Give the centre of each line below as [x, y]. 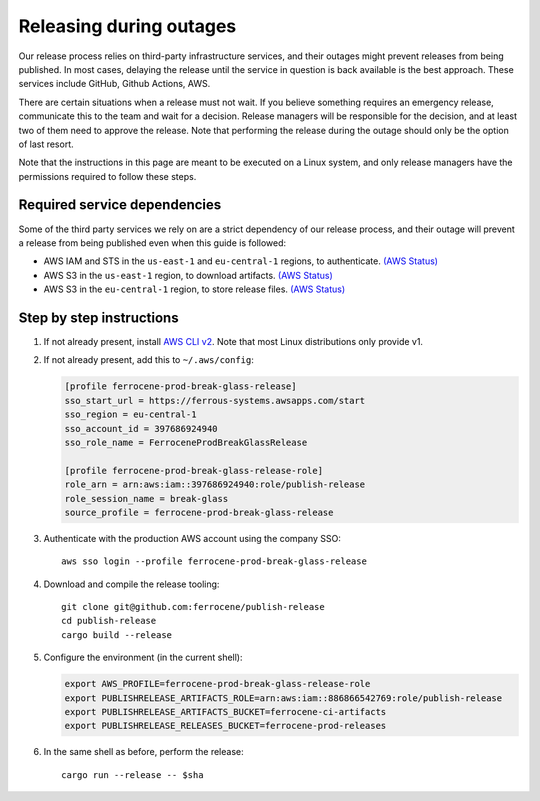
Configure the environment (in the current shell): [143, 657]
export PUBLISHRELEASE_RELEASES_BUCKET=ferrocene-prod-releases [225, 726]
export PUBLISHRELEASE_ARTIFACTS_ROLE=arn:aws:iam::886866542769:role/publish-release [283, 698]
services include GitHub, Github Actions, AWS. [114, 84]
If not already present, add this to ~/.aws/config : [149, 360]
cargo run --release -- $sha [132, 774]
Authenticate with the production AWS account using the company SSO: [192, 538]
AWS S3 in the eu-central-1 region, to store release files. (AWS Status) [194, 289]
